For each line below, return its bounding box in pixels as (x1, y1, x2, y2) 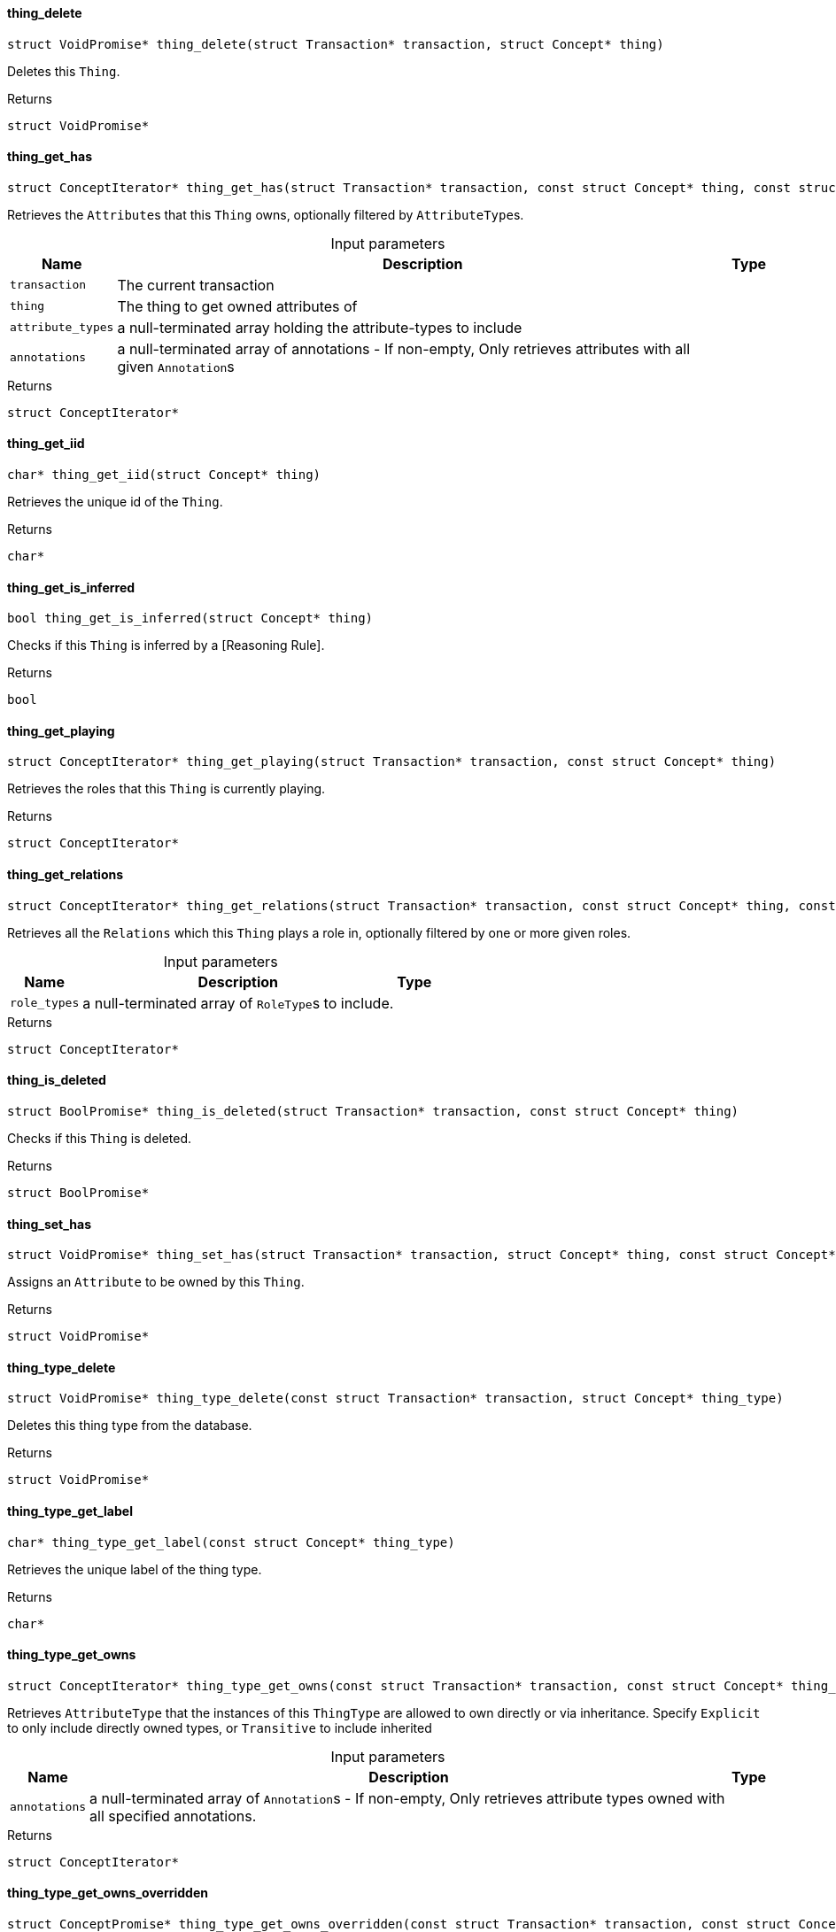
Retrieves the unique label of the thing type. (7, 1561, 262, 1577)
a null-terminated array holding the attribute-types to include (117, 318, 522, 336)
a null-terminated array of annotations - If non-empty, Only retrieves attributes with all (117, 339, 691, 358)
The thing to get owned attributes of (117, 297, 358, 315)
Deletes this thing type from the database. (7, 1418, 252, 1434)
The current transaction (117, 275, 275, 294)
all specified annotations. (89, 1806, 257, 1825)
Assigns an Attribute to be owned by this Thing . (7, 1274, 305, 1290)
